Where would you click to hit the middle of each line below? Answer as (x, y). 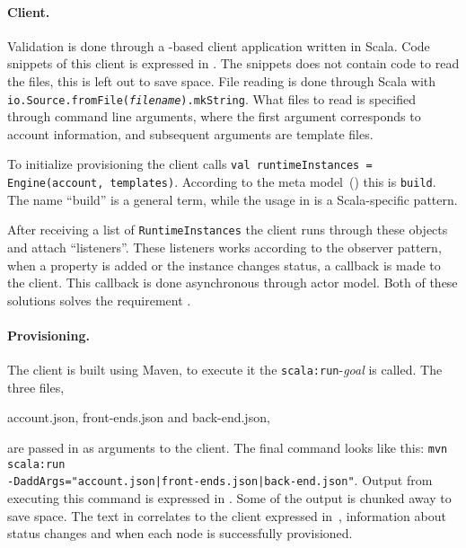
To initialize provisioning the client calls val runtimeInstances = (190, 164)
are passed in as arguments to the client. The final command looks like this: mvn (228, 447)
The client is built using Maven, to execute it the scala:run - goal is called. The (225, 370)
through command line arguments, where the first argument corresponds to (214, 116)
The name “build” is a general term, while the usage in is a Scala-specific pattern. (233, 199)
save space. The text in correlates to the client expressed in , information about (227, 515)
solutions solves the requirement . (99, 300)
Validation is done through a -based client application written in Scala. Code (219, 45)
